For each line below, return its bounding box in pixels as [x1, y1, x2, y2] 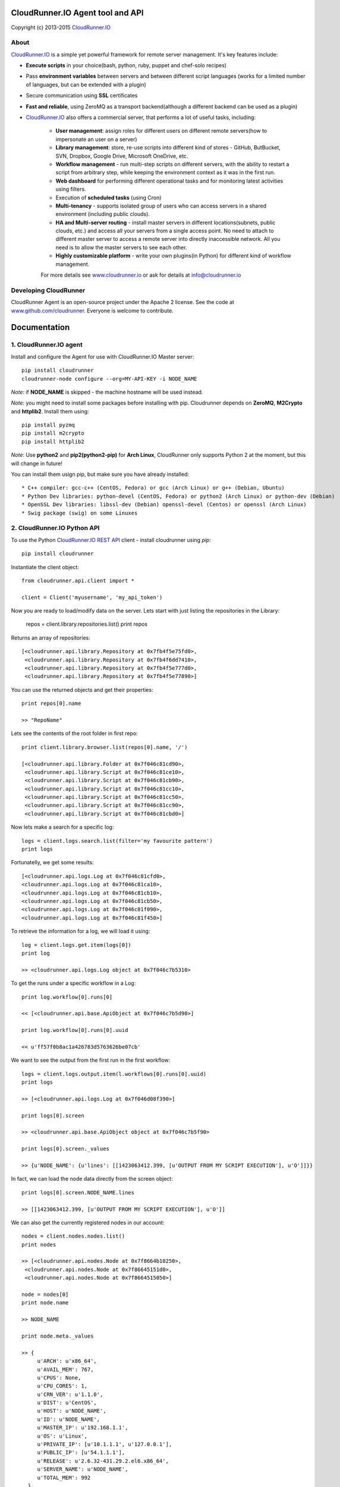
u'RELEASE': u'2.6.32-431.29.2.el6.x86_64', [37, 1457, 169, 1464]
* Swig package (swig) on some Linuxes [21, 509, 138, 516]
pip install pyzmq [21, 422, 75, 428]
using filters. [55, 186, 86, 193]
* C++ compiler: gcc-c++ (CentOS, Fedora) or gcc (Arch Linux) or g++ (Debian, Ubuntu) [21, 485, 285, 491]
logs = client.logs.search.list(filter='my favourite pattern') [21, 837, 213, 844]
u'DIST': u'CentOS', [37, 1400, 97, 1406]
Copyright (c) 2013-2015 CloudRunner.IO [11, 24, 111, 31]
